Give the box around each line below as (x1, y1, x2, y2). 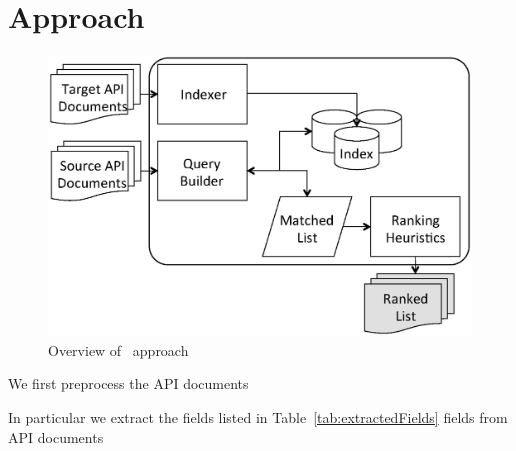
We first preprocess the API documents (8, 373, 249, 394)
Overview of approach (48, 339, 189, 360)
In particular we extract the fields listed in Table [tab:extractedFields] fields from (8, 407, 508, 428)
